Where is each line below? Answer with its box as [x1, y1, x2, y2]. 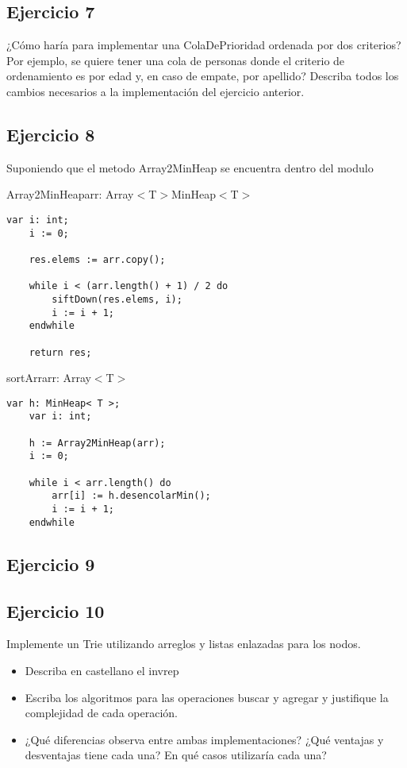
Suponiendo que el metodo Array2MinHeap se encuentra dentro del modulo [6, 159, 374, 176]
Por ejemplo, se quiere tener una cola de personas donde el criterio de [6, 52, 345, 68]
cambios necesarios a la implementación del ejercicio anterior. [6, 83, 305, 99]
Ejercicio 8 [6, 122, 95, 146]
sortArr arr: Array [6, 369, 91, 386]
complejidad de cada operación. [25, 704, 178, 721]
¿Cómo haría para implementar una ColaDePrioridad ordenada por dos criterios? [6, 37, 401, 53]
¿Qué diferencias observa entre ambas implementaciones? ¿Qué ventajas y [25, 731, 384, 747]
